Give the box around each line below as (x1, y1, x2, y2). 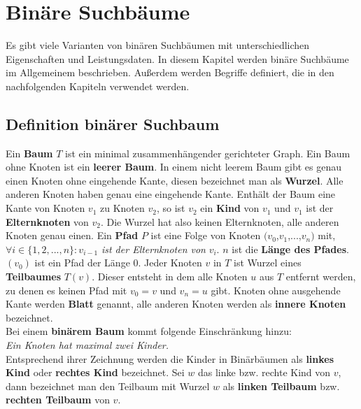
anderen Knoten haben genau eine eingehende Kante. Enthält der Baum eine (6, 187, 336, 201)
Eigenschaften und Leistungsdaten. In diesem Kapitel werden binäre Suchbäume (6, 51, 349, 66)
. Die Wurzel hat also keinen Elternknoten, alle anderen (100, 214, 339, 229)
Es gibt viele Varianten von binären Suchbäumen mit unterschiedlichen (6, 38, 310, 52)
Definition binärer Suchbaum (6, 113, 220, 134)
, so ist (156, 201, 185, 215)
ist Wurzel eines (234, 255, 302, 270)
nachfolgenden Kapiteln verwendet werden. (6, 78, 190, 93)
